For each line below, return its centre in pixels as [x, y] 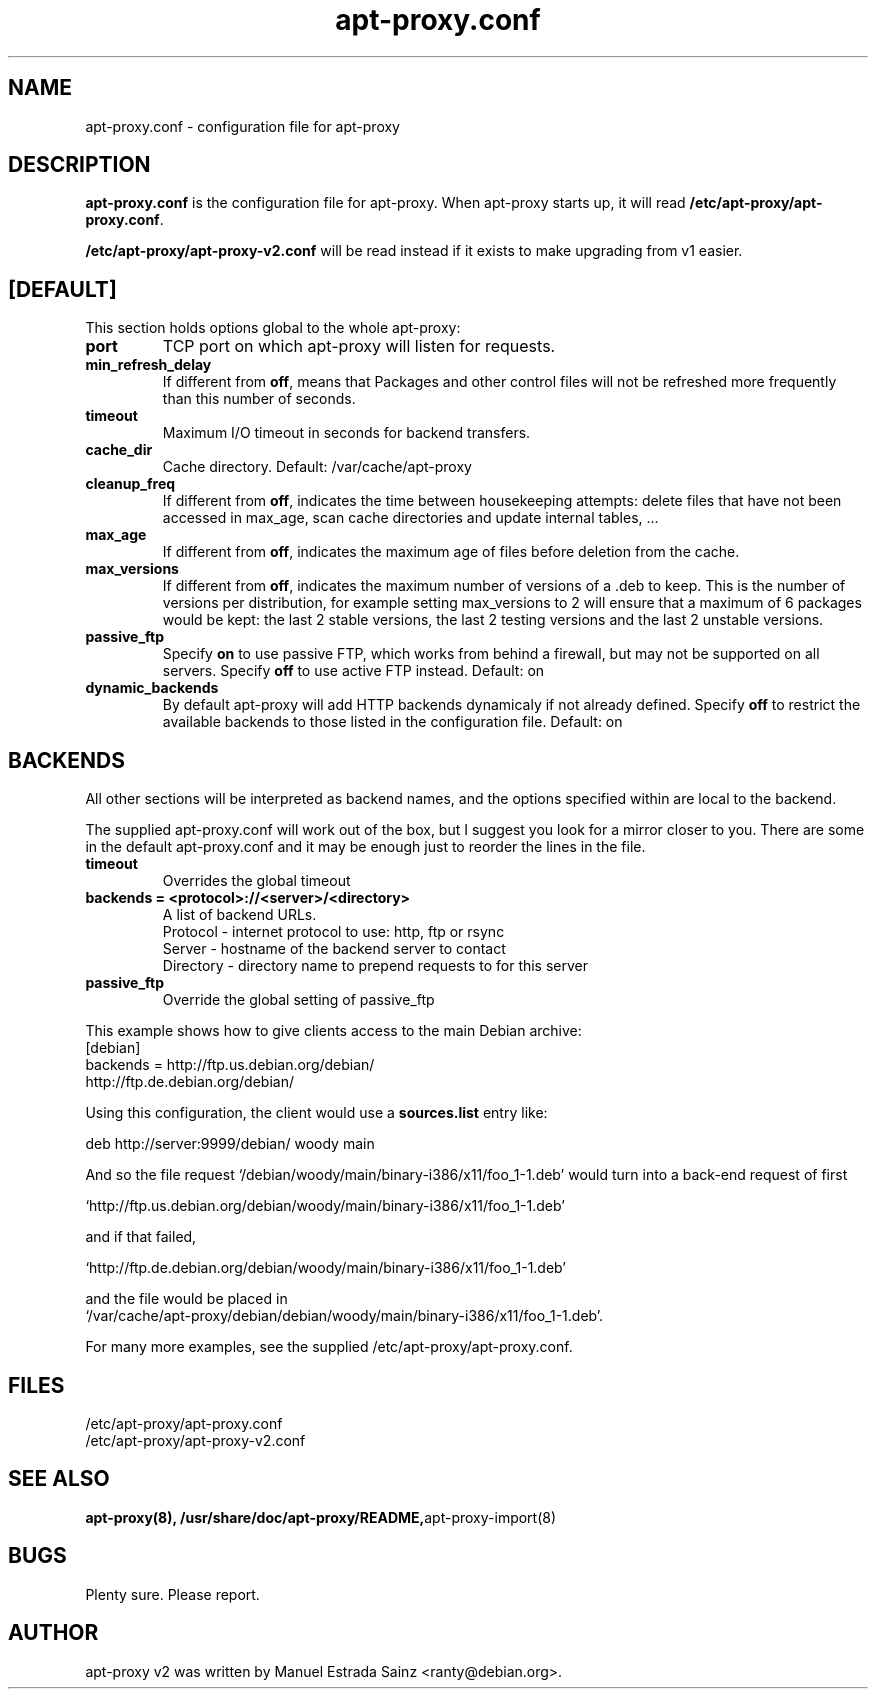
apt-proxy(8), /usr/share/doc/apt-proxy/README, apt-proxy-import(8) [321, 1517]
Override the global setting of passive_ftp [298, 1000]
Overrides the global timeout [256, 881]
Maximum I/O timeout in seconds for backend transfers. [346, 433]
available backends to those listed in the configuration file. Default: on [392, 722]
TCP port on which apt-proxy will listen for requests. [359, 346]
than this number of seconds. [259, 399]
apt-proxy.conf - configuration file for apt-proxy [242, 126]
